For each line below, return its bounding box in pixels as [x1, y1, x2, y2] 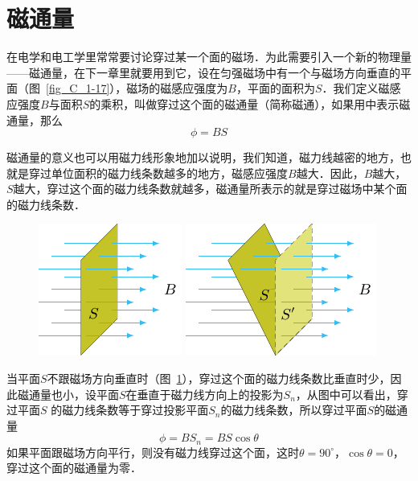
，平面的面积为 [236, 80, 315, 97]
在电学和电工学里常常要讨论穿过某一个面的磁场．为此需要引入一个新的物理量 [6, 48, 412, 65]
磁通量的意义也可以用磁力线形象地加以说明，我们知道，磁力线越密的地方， [6, 149, 400, 166]
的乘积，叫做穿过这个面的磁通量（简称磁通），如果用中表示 [89, 95, 400, 112]
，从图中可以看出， [295, 385, 397, 402]
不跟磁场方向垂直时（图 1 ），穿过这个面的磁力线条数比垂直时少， [47, 370, 391, 387]
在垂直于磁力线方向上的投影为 [125, 385, 284, 402]
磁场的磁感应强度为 [126, 80, 228, 97]
